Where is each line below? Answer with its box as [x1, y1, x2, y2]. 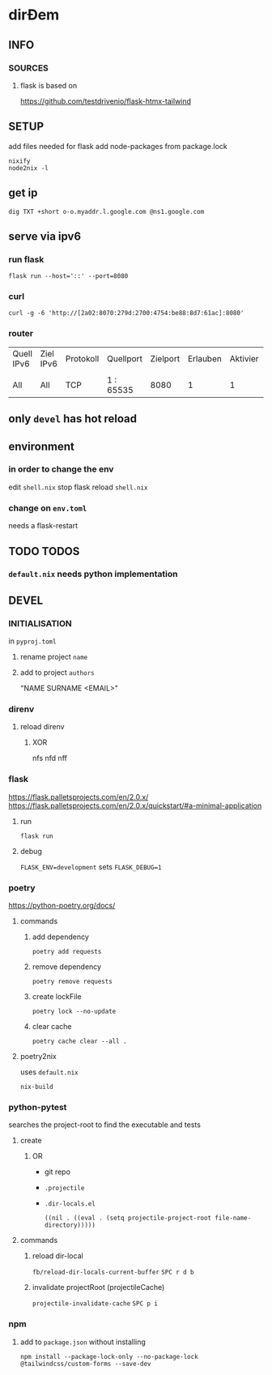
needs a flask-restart [8, 521, 79, 531]
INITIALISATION [8, 617, 73, 629]
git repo [44, 1167, 71, 1176]
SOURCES [8, 62, 49, 74]
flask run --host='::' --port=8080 [8, 272, 129, 280]
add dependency [32, 932, 89, 942]
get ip [8, 186, 38, 200]
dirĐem [8, 6, 60, 24]
